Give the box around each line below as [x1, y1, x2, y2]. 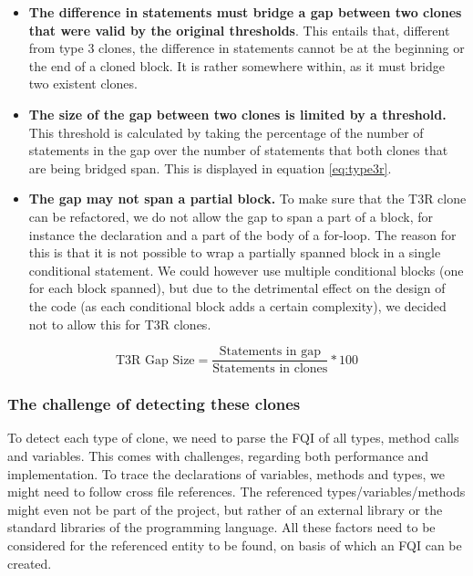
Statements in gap [219, 345, 321, 359]
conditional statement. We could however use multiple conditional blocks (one [28, 260, 464, 279]
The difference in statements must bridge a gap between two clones [28, 3, 462, 21]
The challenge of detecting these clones [7, 393, 301, 415]
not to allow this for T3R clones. [28, 314, 211, 333]
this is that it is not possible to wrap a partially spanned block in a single [28, 243, 441, 262]
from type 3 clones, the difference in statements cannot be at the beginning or [28, 38, 465, 58]
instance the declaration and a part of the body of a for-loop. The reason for [28, 225, 457, 244]
